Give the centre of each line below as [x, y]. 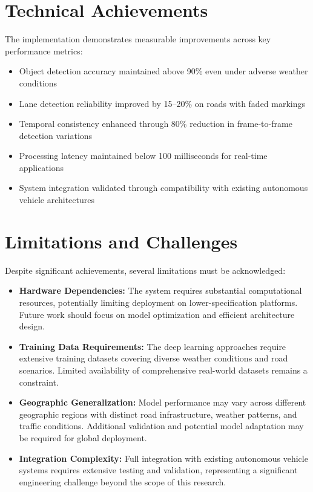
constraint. [39, 382]
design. [32, 326]
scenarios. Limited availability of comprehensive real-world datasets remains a [163, 370]
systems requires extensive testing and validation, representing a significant [158, 470]
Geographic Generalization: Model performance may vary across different [163, 402]
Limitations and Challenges [121, 241]
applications [41, 167]
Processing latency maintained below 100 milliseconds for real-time [143, 156]
